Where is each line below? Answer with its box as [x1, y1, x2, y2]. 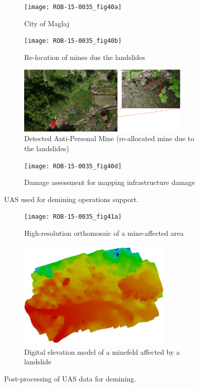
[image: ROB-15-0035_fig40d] [24, 162, 122, 170]
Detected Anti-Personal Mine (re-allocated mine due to [24, 133, 194, 144]
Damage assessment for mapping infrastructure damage [24, 177, 195, 187]
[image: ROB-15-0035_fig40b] [24, 37, 122, 45]
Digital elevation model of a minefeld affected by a [24, 346, 180, 357]
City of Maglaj [24, 18, 70, 28]
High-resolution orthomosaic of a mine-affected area [24, 228, 184, 238]
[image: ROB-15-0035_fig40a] [24, 4, 122, 11]
